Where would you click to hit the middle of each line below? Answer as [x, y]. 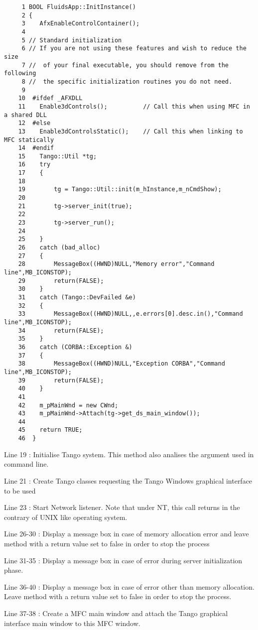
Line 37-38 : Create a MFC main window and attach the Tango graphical [116, 613]
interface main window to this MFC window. [72, 623]
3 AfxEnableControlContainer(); [81, 24]
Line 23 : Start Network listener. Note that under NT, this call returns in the [122, 507]
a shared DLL [25, 115]
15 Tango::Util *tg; [58, 156]
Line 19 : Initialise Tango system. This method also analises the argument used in [129, 454]
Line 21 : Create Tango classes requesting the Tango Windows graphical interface [128, 480]
